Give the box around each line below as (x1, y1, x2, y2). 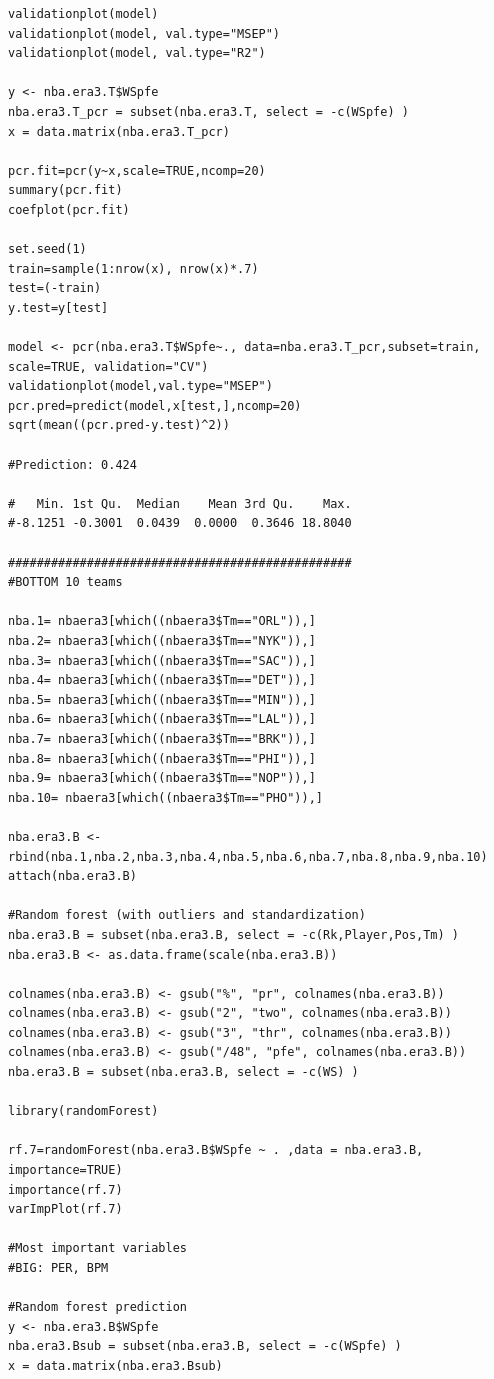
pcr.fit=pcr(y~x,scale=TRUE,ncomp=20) (8, 163, 266, 178)
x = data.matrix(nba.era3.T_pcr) (8, 124, 230, 139)
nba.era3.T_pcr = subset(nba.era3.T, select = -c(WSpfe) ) (8, 104, 409, 119)
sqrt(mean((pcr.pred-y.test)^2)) (8, 418, 230, 433)
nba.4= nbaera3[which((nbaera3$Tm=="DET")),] (8, 673, 316, 688)
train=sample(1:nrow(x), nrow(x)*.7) (8, 261, 259, 276)
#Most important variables (8, 1241, 187, 1256)
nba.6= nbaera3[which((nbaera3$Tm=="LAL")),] (8, 712, 316, 727)
